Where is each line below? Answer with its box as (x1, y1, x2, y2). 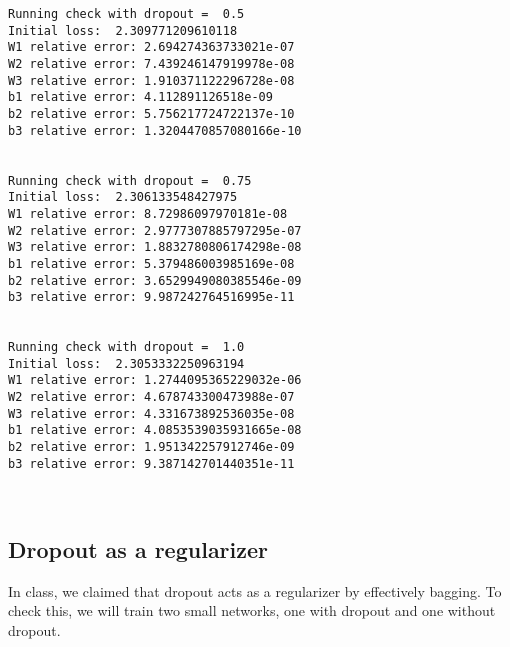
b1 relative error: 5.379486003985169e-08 (8, 256, 295, 271)
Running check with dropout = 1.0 (8, 340, 245, 355)
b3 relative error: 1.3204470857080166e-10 (8, 123, 302, 138)
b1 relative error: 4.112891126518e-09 (8, 90, 273, 105)
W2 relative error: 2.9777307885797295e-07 (8, 223, 302, 238)
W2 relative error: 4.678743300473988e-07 (8, 390, 295, 405)
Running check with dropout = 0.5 (8, 7, 245, 21)
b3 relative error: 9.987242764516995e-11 (8, 290, 295, 305)
